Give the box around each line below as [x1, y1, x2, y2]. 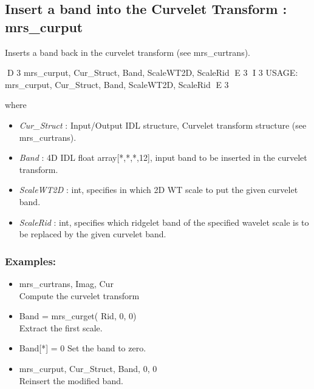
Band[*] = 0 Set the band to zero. [19, 342, 146, 354]
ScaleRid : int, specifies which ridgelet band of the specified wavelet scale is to [19, 215, 309, 228]
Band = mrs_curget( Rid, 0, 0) [19, 310, 137, 322]
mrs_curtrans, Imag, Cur [19, 277, 114, 289]
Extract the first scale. [19, 321, 103, 334]
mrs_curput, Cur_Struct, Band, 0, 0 [19, 362, 157, 374]
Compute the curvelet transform [19, 289, 140, 302]
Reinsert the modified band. [19, 374, 123, 387]
